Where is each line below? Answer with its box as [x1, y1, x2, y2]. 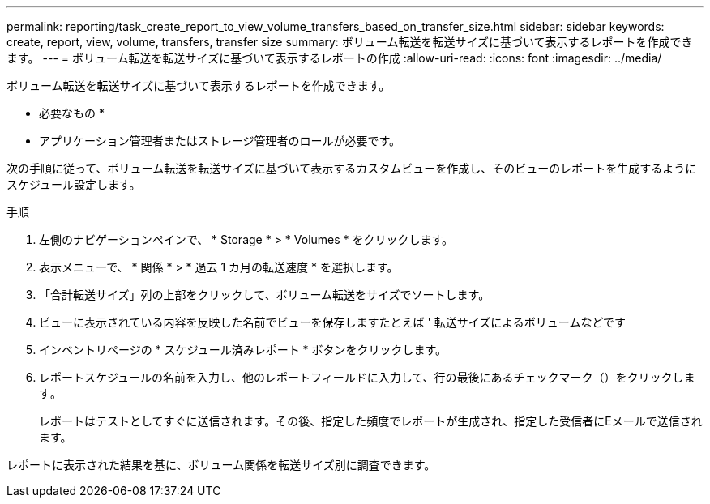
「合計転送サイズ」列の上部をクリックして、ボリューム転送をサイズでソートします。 [39, 288, 490, 301]
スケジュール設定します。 [6, 177, 141, 191]
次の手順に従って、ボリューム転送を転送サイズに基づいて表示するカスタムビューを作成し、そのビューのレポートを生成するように [6, 161, 697, 175]
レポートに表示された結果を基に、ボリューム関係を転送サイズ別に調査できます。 [6, 458, 436, 472]
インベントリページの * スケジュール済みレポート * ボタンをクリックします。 [39, 343, 447, 357]
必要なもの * [39, 106, 105, 120]
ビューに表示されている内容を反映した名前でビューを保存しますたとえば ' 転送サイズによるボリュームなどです [39, 315, 627, 329]
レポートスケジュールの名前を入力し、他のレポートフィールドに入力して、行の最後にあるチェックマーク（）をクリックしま [39, 370, 695, 384]
